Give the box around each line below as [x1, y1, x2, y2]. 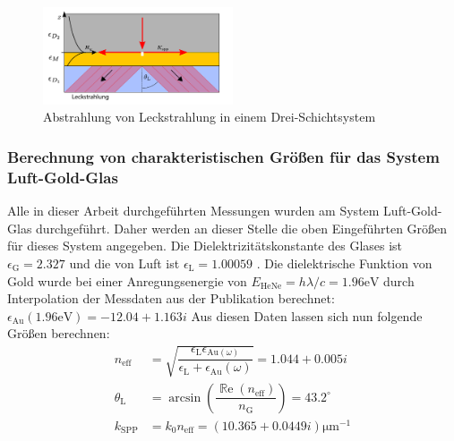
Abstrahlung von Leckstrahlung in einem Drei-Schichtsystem [43, 107, 376, 126]
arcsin [168, 391, 201, 404]
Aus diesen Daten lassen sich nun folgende [191, 306, 423, 325]
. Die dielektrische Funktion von [256, 254, 433, 272]
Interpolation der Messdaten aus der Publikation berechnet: [7, 289, 335, 308]
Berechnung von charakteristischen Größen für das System [7, 146, 440, 167]
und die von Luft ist [69, 254, 180, 272]
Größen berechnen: [7, 324, 110, 343]
